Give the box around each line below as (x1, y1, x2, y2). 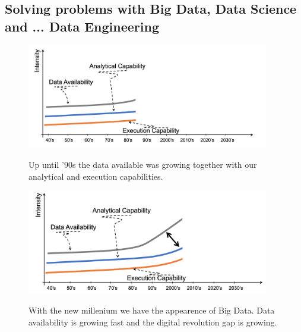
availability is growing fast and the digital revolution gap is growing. (28, 315, 277, 328)
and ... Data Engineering (5, 17, 159, 35)
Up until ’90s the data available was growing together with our (28, 158, 257, 171)
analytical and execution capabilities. (28, 170, 163, 182)
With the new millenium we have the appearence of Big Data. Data (28, 304, 275, 317)
